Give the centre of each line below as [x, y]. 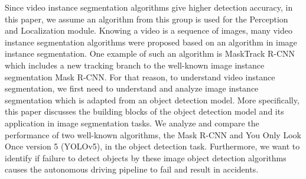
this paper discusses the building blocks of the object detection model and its [144, 111]
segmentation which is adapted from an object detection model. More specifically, [152, 100]
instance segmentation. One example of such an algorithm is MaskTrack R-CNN [150, 53]
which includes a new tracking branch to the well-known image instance [135, 65]
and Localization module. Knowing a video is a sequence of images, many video [149, 30]
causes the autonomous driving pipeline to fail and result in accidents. [132, 169]
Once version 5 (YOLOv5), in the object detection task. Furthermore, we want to [152, 146]
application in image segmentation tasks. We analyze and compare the [132, 123]
